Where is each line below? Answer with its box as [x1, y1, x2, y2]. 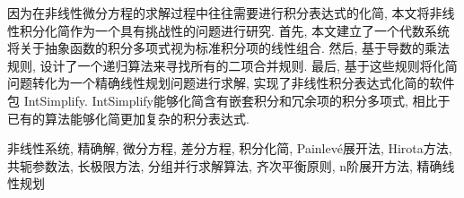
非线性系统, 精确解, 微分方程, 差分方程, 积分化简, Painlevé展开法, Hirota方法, [7, 139, 452, 158]
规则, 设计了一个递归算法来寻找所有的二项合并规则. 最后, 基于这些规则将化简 [7, 56, 458, 74]
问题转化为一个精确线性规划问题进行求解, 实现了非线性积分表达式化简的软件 [7, 73, 455, 92]
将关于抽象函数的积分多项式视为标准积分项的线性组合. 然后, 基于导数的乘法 [7, 39, 451, 57]
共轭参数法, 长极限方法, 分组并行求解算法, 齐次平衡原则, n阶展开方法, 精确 [7, 156, 442, 175]
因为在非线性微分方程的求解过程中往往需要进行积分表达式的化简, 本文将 [7, 4, 430, 22]
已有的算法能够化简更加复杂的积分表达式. [7, 108, 250, 127]
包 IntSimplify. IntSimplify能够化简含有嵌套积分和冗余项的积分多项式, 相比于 [7, 90, 451, 109]
